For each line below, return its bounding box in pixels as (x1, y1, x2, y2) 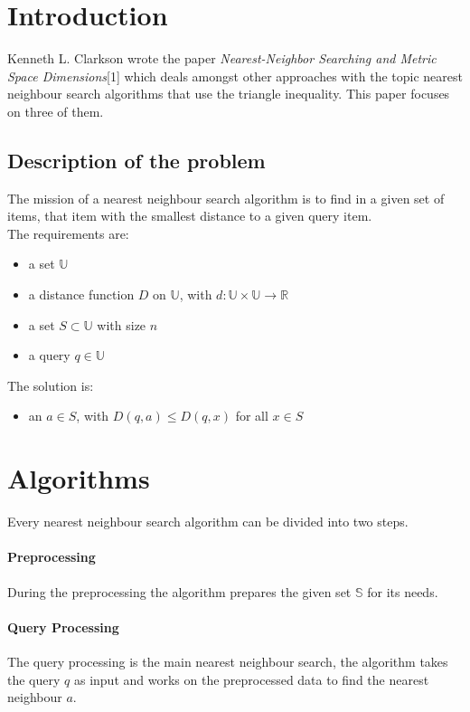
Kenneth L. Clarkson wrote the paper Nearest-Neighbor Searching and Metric (7, 49, 437, 68)
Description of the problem (7, 146, 266, 174)
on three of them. (7, 101, 104, 120)
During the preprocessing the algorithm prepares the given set (7, 582, 352, 601)
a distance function (28, 285, 135, 304)
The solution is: (7, 375, 94, 394)
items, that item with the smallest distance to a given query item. (7, 206, 372, 225)
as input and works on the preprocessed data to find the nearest (73, 669, 429, 688)
